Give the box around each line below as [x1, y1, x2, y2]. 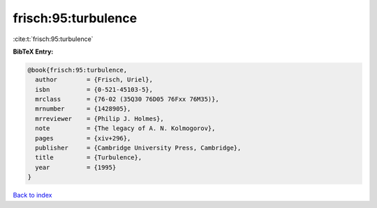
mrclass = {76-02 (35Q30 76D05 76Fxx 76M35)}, [35, 95, 219, 104]
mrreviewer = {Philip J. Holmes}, [35, 115, 164, 122]
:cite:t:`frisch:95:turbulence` [13, 35, 94, 43]
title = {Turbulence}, [35, 154, 142, 161]
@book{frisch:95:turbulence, [27, 66, 128, 74]
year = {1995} [35, 163, 117, 171]
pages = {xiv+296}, [35, 134, 131, 142]
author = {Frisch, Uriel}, [35, 76, 154, 83]
